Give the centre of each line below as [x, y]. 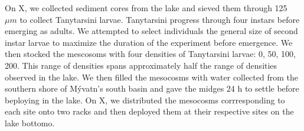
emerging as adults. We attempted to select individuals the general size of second [151, 31]
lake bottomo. [30, 122]
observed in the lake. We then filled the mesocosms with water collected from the [151, 77]
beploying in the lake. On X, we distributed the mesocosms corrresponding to [145, 100]
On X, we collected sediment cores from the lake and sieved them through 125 [146, 8]
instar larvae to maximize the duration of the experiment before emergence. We [149, 42]
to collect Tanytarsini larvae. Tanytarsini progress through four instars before [160, 19]
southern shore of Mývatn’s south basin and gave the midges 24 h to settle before [152, 88]
